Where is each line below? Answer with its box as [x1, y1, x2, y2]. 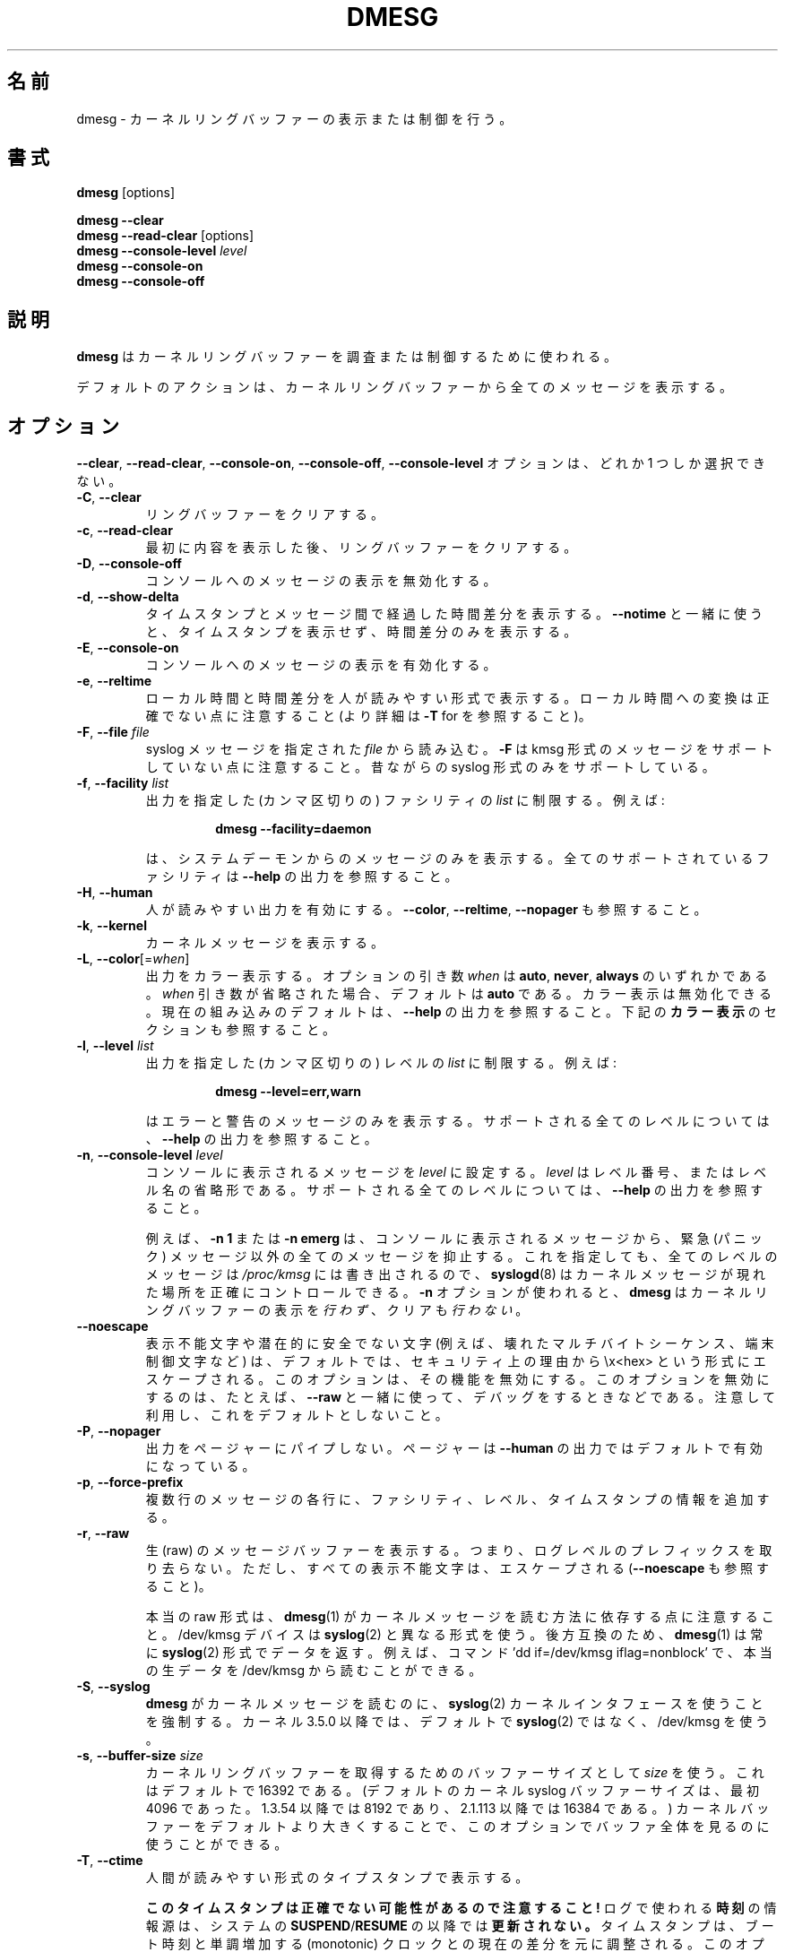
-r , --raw [76, 1525, 130, 1542]
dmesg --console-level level [76, 243, 247, 259]
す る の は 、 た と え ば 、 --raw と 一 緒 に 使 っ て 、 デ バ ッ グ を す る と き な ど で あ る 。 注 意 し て [145, 1389, 776, 1405]
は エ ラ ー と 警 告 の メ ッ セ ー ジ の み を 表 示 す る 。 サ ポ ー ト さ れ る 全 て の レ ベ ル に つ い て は [145, 1113, 770, 1129]
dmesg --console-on [76, 258, 203, 274]
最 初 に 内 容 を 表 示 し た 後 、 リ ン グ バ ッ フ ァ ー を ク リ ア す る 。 [145, 540, 577, 556]
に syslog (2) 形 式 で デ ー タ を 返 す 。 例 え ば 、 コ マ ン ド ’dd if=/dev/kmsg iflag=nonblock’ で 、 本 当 [145, 1645, 772, 1661]
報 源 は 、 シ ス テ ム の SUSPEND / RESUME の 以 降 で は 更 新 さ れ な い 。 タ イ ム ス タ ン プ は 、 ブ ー [145, 1918, 774, 1934]
